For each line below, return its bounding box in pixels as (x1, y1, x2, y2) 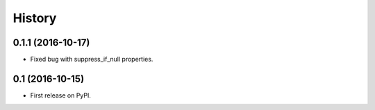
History (12, 10, 57, 26)
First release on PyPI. (30, 91, 92, 100)
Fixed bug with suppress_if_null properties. (30, 55, 153, 64)
